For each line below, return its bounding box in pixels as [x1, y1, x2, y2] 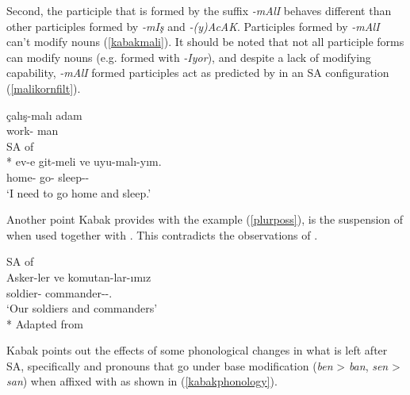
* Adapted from [6, 315, 83, 332]
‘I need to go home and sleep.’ [6, 184, 151, 201]
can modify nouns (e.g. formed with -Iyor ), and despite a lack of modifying [6, 48, 371, 65]
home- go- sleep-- [6, 168, 90, 185]
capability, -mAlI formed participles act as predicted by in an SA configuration [6, 64, 389, 81]
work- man [6, 122, 59, 139]
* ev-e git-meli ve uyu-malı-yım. [6, 153, 162, 170]
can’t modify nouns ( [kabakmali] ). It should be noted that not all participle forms [6, 33, 404, 50]
